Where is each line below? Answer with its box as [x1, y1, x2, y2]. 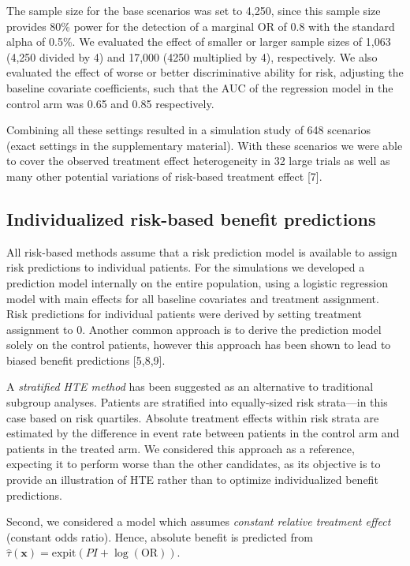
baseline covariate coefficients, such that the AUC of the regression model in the [6, 79, 393, 96]
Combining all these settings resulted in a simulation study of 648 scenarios [6, 122, 371, 138]
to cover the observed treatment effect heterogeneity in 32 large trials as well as [6, 152, 390, 169]
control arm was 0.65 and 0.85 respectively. [6, 95, 214, 111]
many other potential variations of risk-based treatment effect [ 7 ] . [6, 167, 322, 184]
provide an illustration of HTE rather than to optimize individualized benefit [6, 471, 378, 488]
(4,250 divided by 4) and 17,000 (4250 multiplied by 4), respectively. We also [6, 48, 378, 65]
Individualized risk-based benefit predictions [6, 206, 376, 231]
